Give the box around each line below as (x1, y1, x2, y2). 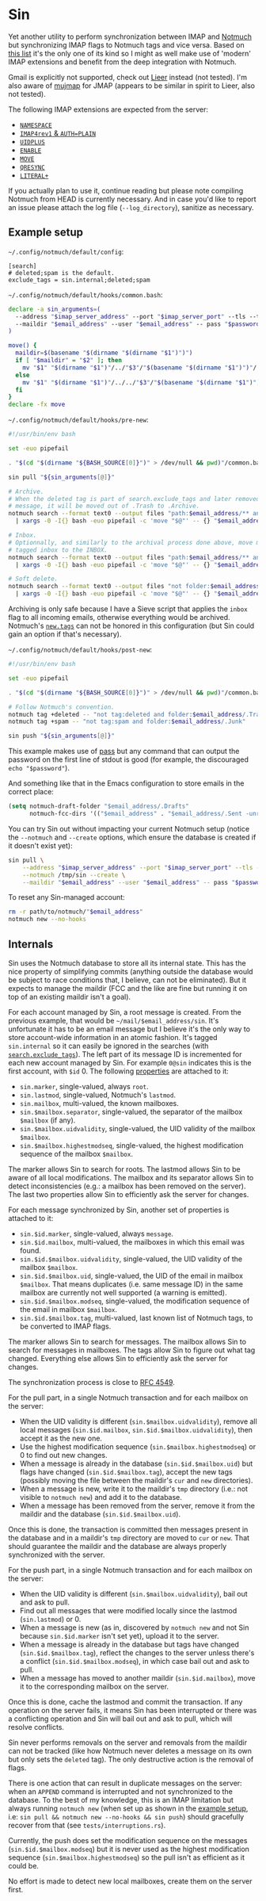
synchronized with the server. (8, 1550, 105, 1559)
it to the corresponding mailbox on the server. (19, 1681, 169, 1691)
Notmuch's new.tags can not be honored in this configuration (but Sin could (8, 621, 255, 630)
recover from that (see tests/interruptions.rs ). (8, 1820, 166, 1830)
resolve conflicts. (8, 1722, 65, 1731)
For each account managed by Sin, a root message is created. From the (8, 1007, 241, 1016)
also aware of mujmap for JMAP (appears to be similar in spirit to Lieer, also (8, 81, 256, 90)
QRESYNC (19, 163, 45, 171)
